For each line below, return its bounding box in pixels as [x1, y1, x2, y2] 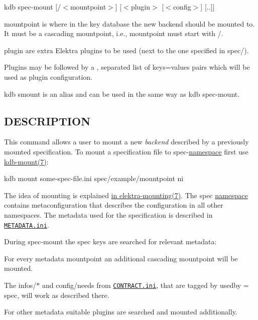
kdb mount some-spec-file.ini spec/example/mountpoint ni [4, 173, 184, 184]
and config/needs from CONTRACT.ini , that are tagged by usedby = [42, 279, 249, 290]
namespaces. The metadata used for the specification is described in [4, 209, 213, 220]
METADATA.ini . [4, 219, 49, 230]
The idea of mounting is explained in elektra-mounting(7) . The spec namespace [4, 190, 248, 200]
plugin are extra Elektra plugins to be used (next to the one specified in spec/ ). [4, 45, 249, 55]
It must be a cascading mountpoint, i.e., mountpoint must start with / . [4, 28, 223, 39]
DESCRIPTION [4, 113, 91, 128]
